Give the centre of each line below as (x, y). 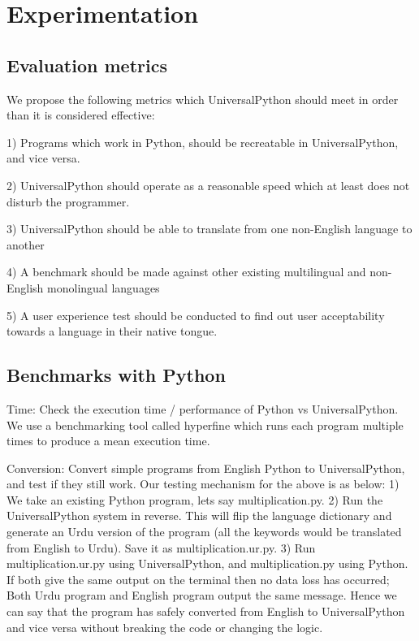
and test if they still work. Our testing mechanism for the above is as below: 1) (203, 484)
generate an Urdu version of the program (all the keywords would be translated (204, 532)
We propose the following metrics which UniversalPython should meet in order (203, 99)
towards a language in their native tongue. (112, 331)
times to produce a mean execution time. (108, 441)
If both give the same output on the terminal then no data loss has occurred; (198, 579)
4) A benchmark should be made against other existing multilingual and (186, 272)
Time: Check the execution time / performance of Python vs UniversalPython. (203, 408)
